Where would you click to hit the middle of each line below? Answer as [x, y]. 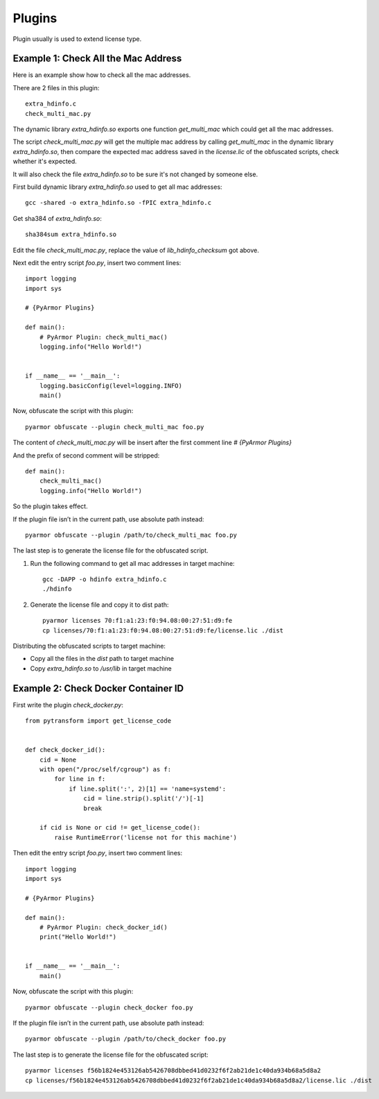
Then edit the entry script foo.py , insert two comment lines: [98, 853]
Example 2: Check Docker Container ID [98, 688]
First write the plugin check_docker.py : [68, 705]
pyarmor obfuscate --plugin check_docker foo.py [109, 1007]
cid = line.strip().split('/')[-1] [144, 799]
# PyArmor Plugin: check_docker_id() [103, 927]
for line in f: [80, 779]
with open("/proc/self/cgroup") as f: [105, 770]
